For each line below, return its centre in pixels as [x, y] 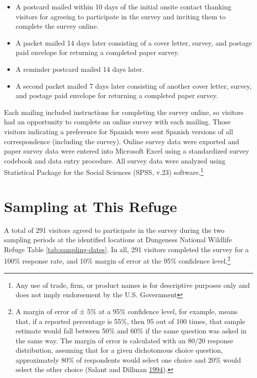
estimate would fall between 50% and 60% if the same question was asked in [131, 331]
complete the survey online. [57, 26]
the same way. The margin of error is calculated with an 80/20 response [124, 340]
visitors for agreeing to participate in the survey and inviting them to [121, 16]
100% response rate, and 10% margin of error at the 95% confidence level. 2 [117, 260]
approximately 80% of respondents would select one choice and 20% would [128, 359]
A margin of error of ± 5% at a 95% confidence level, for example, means [127, 311]
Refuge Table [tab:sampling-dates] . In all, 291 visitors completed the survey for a [127, 249]
